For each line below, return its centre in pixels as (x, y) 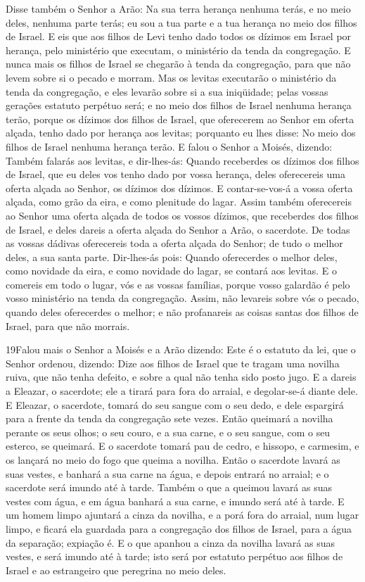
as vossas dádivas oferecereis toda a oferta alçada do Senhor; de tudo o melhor (174, 243)
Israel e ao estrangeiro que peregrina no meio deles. (116, 570)
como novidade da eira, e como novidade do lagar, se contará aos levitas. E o (172, 271)
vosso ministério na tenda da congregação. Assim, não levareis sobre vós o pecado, (182, 298)
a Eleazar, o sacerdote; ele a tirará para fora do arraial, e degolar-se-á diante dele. (182, 391)
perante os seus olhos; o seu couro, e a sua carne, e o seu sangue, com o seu (168, 432)
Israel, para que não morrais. (68, 325)
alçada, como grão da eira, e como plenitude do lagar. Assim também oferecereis (179, 202)
